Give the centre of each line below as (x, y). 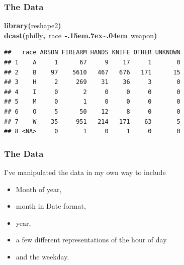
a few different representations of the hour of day (91, 240)
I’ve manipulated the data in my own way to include (85, 172)
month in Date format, (51, 206)
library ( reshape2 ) (33, 25)
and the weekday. (42, 256)
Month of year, (39, 189)
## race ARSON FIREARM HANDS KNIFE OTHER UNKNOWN (92, 53)
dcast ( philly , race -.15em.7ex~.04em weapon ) (81, 35)
